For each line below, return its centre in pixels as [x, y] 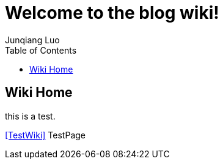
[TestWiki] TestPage [45, 135]
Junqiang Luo [32, 40]
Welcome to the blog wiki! [112, 13]
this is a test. [30, 116]
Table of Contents [41, 50]
